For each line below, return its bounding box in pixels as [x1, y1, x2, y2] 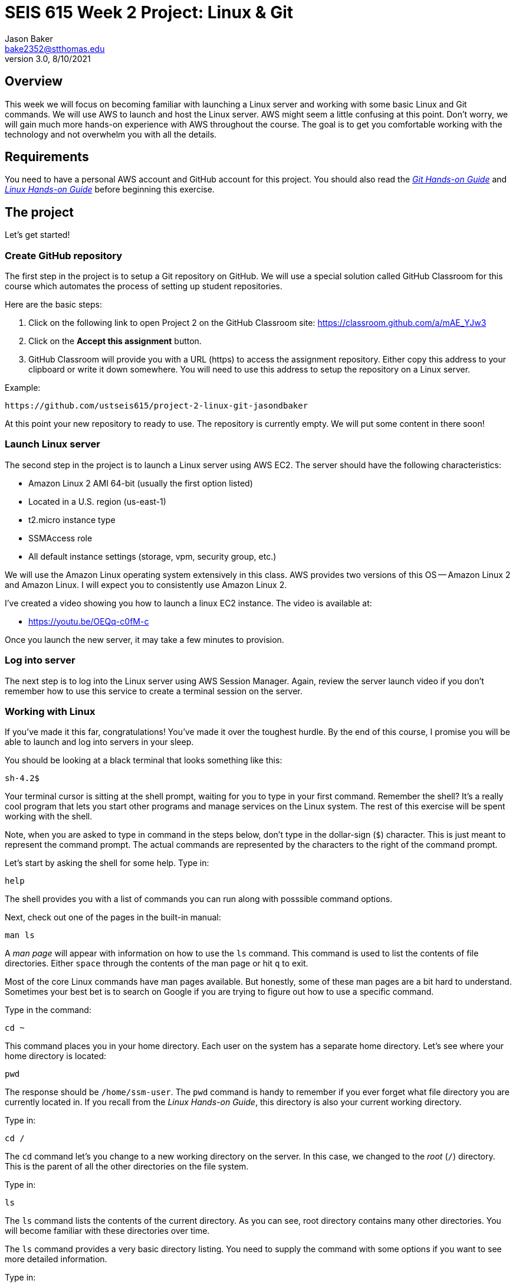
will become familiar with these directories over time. [5, 1226, 210, 1236]
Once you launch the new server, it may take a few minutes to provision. [5, 634, 284, 645]
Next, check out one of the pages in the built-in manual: [5, 912, 221, 923]
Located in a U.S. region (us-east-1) [28, 496, 166, 507]
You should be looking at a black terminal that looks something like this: [5, 755, 282, 766]
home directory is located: [5, 1051, 107, 1061]
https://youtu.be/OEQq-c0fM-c [28, 616, 149, 626]
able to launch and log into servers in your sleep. [5, 737, 194, 747]
